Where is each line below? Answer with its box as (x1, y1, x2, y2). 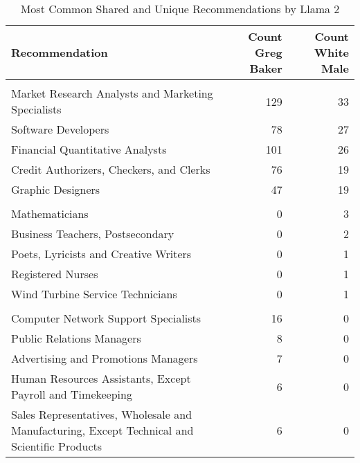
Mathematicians (11, 206, 89, 221)
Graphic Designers (11, 181, 100, 197)
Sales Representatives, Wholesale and (11, 406, 192, 422)
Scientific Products (11, 438, 102, 454)
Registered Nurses (11, 266, 98, 282)
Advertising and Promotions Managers (11, 350, 198, 366)
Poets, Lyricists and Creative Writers (11, 246, 192, 262)
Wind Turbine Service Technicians (11, 286, 177, 302)
